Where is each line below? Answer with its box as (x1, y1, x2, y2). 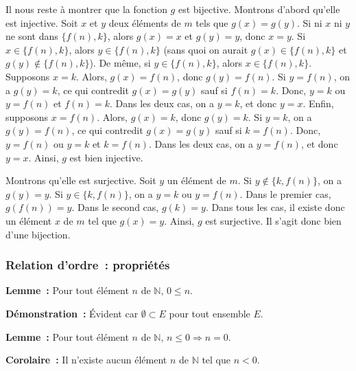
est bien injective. (69, 150, 143, 164)
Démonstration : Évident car (5, 306, 139, 320)
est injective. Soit (5, 15, 78, 30)
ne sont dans (5, 29, 58, 43)
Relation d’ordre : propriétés (5, 256, 170, 273)
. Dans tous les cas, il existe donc (205, 200, 345, 214)
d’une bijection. (5, 227, 71, 241)
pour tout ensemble (169, 306, 250, 320)
